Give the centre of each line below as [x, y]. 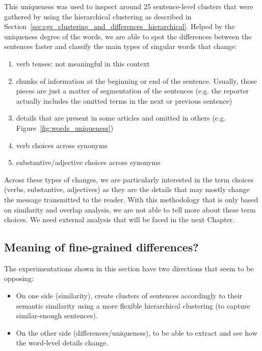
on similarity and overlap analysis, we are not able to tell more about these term [130, 209]
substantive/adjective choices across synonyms [88, 162]
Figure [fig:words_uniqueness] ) [65, 127]
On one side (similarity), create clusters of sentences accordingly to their [129, 296]
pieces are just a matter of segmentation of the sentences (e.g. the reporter [133, 91]
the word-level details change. [62, 343]
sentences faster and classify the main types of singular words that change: [121, 46]
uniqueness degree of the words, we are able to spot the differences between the [128, 36]
